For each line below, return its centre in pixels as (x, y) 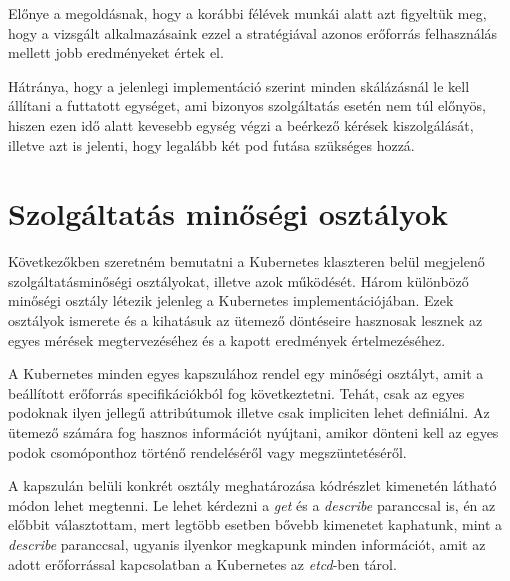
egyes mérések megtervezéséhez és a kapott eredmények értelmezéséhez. (227, 339)
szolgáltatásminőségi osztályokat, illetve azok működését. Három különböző (238, 280)
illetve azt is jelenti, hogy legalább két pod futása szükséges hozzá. (211, 144)
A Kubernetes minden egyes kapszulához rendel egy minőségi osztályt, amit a (246, 373)
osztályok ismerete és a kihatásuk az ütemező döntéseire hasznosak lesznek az (245, 320)
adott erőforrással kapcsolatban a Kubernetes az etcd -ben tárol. (202, 563)
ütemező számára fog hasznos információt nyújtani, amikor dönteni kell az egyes (253, 432)
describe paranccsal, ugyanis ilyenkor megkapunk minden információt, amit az (247, 544)
